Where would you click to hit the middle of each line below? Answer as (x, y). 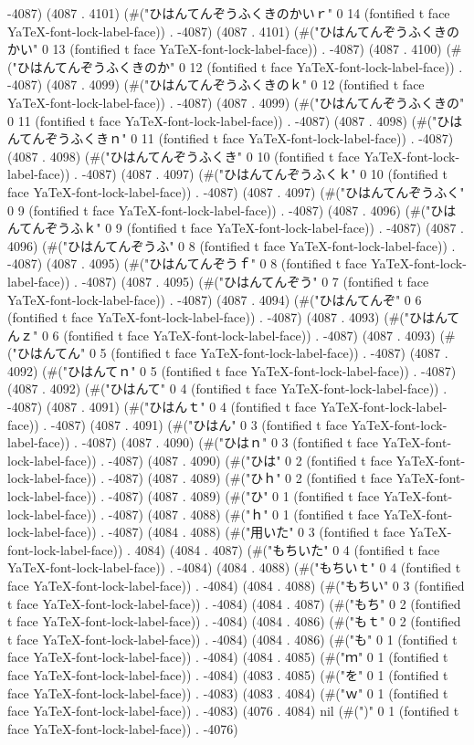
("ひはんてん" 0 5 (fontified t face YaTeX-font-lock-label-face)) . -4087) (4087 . (228, 353)
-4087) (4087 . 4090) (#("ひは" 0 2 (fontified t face (250, 460)
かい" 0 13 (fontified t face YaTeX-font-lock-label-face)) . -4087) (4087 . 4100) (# (235, 49)
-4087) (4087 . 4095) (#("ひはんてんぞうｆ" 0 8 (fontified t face (187, 263)
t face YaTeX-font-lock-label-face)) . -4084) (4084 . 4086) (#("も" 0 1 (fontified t (232, 639)
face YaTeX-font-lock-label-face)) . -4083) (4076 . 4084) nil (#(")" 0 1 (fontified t (233, 711)
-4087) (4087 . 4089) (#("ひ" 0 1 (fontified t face (244, 496)
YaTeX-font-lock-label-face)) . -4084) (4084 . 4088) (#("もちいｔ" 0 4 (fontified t (234, 567)
